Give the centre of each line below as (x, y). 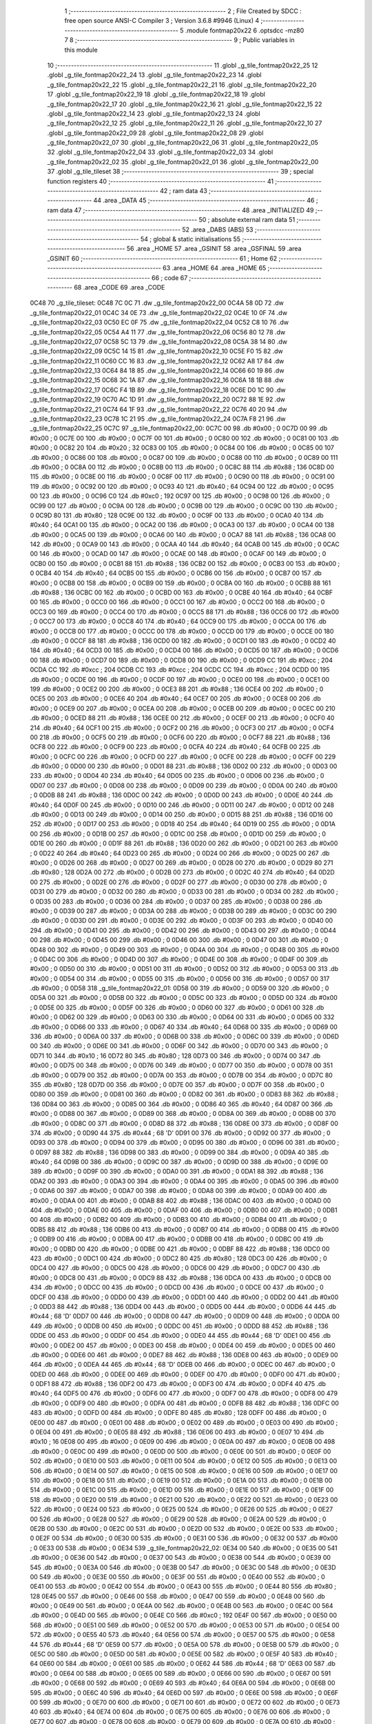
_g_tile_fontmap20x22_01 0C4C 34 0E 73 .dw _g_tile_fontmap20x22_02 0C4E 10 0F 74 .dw (158, 312)
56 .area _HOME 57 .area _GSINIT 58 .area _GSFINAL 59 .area (214, 249)
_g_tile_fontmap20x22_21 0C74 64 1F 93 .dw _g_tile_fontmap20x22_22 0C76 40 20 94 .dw (158, 409)
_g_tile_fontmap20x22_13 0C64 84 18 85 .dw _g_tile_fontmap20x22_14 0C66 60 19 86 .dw (157, 371)
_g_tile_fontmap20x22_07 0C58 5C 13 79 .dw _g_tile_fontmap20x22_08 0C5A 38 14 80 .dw (158, 341)
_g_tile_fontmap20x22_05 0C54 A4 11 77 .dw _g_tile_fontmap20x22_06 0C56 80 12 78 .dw (158, 332)
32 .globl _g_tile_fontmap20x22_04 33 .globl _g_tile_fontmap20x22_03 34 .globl (160, 152)
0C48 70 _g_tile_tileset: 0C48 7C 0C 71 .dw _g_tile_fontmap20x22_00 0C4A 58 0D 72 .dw (157, 303)
